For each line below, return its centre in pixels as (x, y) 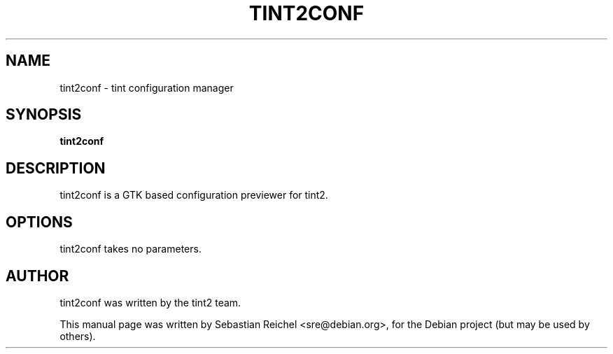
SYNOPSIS (44, 115)
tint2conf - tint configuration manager (147, 87)
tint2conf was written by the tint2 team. (150, 302)
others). (78, 336)
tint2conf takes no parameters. (131, 249)
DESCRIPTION (56, 168)
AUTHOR (37, 276)
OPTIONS (39, 222)
